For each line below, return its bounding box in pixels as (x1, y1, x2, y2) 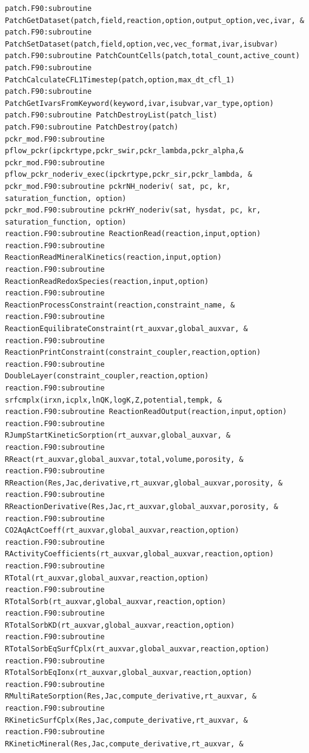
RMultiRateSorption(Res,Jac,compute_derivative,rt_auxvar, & (5, 692, 257, 701)
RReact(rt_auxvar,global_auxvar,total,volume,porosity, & (5, 455, 244, 464)
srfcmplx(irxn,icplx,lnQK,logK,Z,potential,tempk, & (5, 395, 222, 404)
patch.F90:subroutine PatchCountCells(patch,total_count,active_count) (5, 51, 300, 61)
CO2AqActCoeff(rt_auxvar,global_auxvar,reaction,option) (5, 526, 239, 535)
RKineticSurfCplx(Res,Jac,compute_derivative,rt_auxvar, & (5, 715, 248, 725)
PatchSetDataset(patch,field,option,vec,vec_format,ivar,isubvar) (5, 39, 279, 48)
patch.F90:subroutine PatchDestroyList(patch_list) (5, 111, 218, 120)
